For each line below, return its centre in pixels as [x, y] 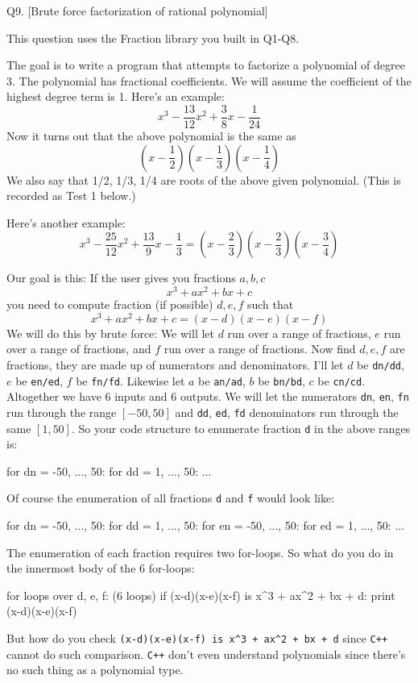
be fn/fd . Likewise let [130, 380]
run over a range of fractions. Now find [260, 349]
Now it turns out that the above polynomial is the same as [151, 136]
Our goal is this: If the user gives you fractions [121, 278]
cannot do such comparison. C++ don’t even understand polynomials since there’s [206, 654]
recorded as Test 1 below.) [71, 196]
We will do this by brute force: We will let [110, 333]
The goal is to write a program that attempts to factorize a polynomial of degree [206, 65]
